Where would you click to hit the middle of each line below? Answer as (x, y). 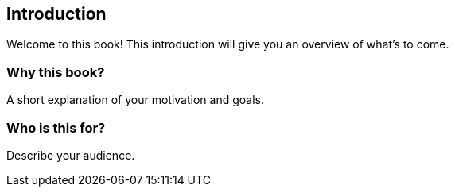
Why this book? (56, 72)
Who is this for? (56, 127)
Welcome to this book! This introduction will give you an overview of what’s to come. (228, 44)
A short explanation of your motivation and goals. (135, 100)
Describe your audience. (71, 155)
